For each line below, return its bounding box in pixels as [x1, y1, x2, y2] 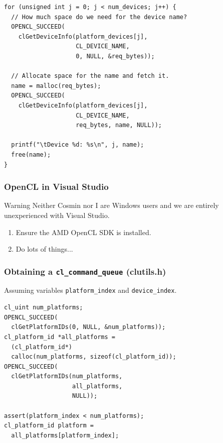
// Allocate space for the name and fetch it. [11, 72, 169, 80]
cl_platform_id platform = [4, 422, 94, 429]
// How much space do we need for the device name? [11, 13, 187, 21]
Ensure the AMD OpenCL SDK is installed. [16, 227, 151, 237]
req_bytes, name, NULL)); [76, 122, 162, 129]
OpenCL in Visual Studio [4, 180, 109, 193]
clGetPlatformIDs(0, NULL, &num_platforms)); [11, 323, 166, 331]
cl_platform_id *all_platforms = [4, 333, 115, 341]
